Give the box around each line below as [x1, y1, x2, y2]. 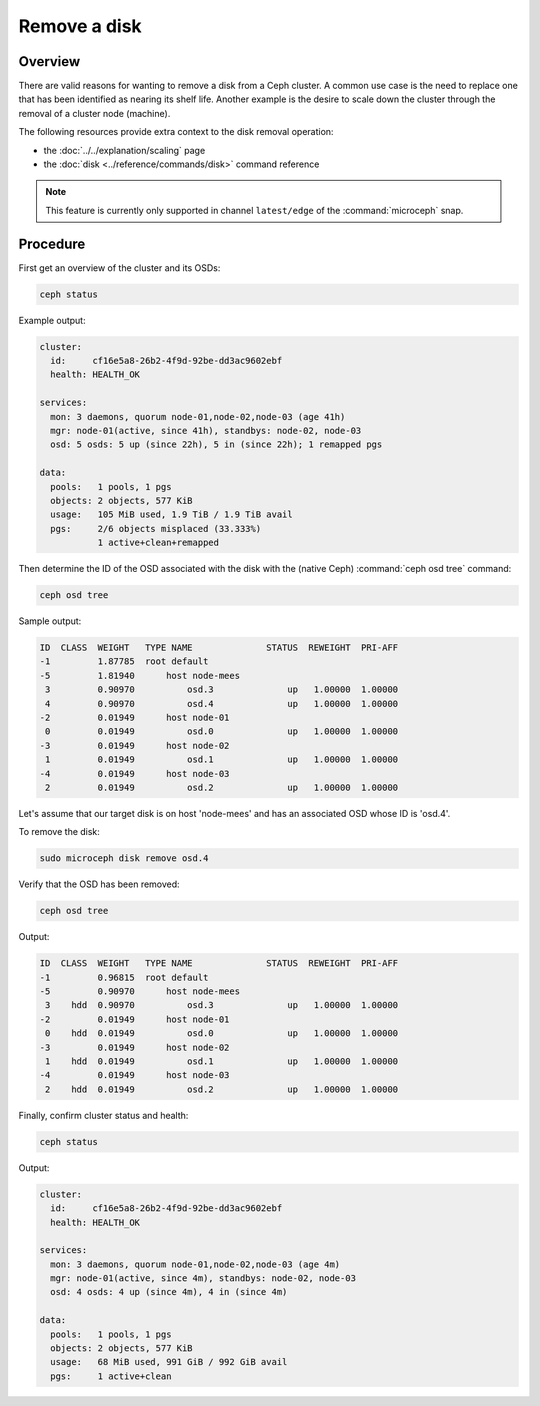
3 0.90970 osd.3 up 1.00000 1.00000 [45, 684, 399, 695]
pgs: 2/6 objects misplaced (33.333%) [50, 523, 262, 534]
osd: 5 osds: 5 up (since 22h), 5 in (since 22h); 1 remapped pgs [50, 439, 383, 450]
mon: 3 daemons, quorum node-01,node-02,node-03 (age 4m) [50, 1258, 341, 1270]
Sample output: [18, 615, 82, 627]
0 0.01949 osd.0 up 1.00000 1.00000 [45, 726, 399, 737]
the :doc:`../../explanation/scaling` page [43, 144, 206, 156]
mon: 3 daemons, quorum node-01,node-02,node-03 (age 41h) [50, 411, 346, 422]
